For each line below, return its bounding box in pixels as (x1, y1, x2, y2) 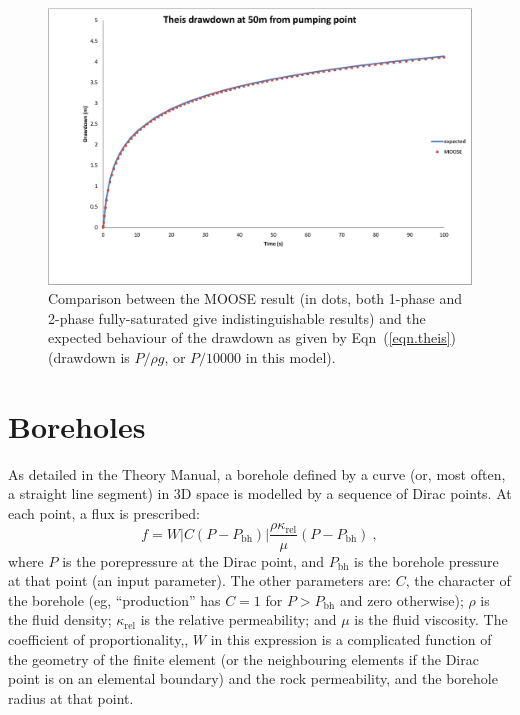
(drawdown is (48, 346, 130, 367)
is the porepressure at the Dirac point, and (62, 550, 325, 571)
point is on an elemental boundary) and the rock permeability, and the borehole (8, 668, 498, 689)
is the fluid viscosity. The (354, 609, 508, 630)
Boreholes (8, 405, 146, 446)
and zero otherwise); (339, 589, 464, 610)
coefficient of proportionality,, (8, 628, 189, 649)
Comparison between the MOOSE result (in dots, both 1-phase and (48, 288, 462, 309)
